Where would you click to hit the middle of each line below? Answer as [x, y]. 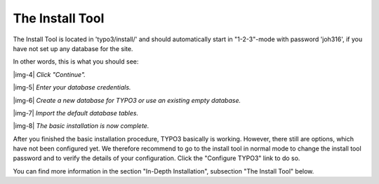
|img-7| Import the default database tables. [76, 113]
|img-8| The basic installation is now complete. [81, 126]
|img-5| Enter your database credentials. [72, 87]
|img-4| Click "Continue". [49, 74]
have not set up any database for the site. [73, 48]
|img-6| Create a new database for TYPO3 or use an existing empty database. [127, 100]
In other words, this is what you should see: [76, 62]
